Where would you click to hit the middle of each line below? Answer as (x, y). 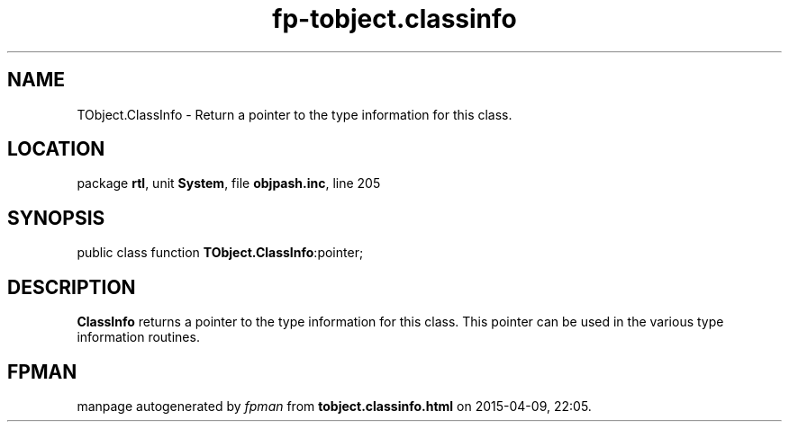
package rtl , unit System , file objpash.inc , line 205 (229, 183)
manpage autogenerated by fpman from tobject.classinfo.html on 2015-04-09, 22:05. (334, 406)
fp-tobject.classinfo (394, 19)
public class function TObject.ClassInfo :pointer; (220, 253)
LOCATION (56, 149)
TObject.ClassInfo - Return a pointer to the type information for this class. (295, 114)
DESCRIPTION (72, 287)
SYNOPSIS (56, 218)
